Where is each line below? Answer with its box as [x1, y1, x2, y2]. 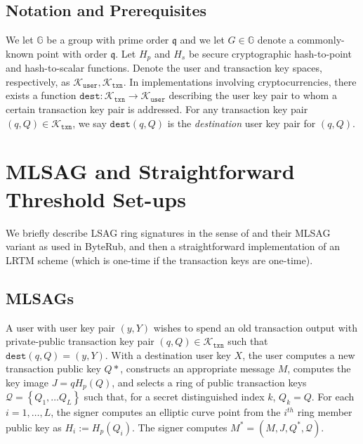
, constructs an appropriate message [120, 361, 275, 376]
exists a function [6, 88, 77, 103]
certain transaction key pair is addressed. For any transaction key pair [6, 102, 308, 117]
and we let [180, 32, 225, 47]
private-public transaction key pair [6, 334, 154, 348]
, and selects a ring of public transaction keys [112, 374, 307, 389]
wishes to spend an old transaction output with [153, 320, 357, 334]
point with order [37, 46, 107, 60]
